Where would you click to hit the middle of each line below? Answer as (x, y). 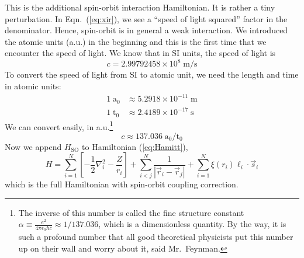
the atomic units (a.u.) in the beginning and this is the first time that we (136, 41)
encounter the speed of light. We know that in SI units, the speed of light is (140, 53)
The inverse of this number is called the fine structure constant (131, 212)
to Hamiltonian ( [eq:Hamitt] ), (135, 146)
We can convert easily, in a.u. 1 (59, 125)
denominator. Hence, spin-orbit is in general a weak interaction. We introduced (146, 30)
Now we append (33, 146)
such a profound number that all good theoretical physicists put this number (156, 237)
